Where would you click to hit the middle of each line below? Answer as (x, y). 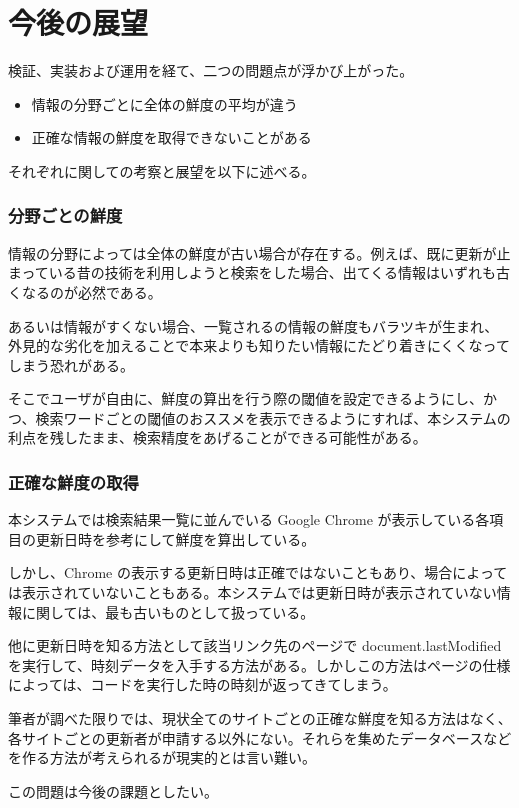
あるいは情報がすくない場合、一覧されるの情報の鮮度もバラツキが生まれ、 (253, 325)
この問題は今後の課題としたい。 (113, 790)
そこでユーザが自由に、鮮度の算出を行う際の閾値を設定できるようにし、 (246, 398)
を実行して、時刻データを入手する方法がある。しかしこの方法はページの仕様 (259, 664)
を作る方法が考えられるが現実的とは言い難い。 (162, 757)
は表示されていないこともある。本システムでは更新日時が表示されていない (252, 592)
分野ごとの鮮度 (65, 215)
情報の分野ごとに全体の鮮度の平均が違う (164, 103)
